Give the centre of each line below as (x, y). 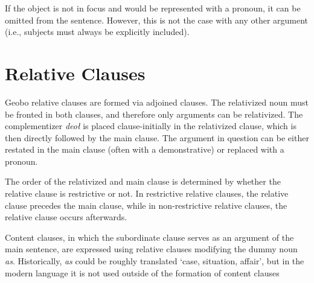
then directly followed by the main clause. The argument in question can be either (157, 137)
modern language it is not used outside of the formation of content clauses (142, 272)
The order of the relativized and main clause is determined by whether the (143, 181)
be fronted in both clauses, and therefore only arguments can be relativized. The (154, 114)
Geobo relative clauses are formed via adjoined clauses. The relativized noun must (157, 102)
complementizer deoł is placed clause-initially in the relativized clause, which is (151, 126)
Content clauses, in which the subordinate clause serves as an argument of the (149, 237)
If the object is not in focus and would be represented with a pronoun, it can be (153, 8)
